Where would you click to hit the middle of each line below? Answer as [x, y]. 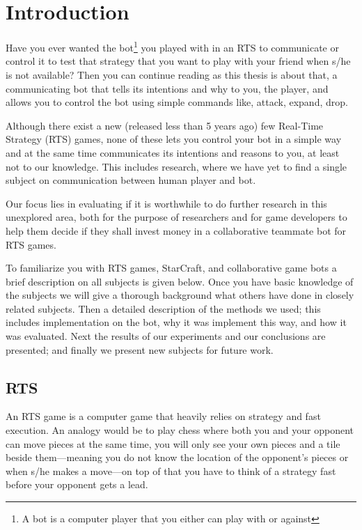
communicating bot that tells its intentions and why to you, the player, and [167, 88]
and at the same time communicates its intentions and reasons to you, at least [173, 152]
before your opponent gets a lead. [77, 484]
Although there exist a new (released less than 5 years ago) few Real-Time [165, 125]
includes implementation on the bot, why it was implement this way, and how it [176, 322]
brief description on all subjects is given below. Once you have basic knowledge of [180, 281]
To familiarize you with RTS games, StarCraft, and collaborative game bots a [171, 268]
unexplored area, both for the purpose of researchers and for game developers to [176, 217]
